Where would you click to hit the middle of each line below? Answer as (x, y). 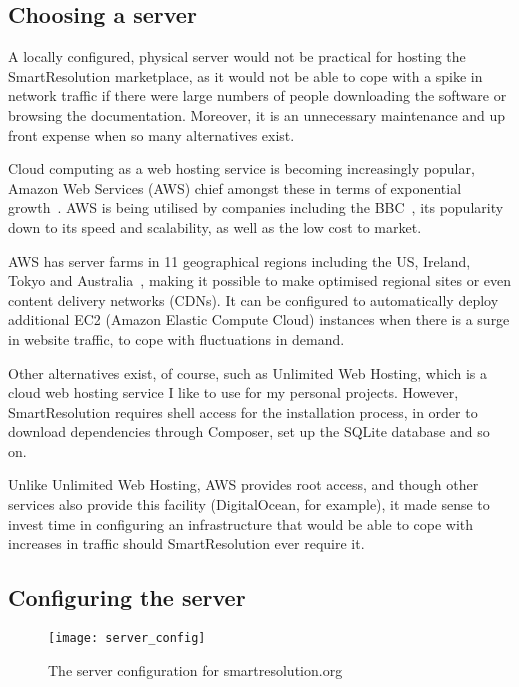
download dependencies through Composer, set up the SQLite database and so (249, 431)
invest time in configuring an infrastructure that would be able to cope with (241, 523)
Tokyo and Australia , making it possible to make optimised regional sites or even (260, 280)
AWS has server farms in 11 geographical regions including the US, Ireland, (239, 260)
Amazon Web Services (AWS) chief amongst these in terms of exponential (235, 187)
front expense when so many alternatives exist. (151, 134)
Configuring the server (127, 597)
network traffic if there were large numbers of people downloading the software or (257, 95)
